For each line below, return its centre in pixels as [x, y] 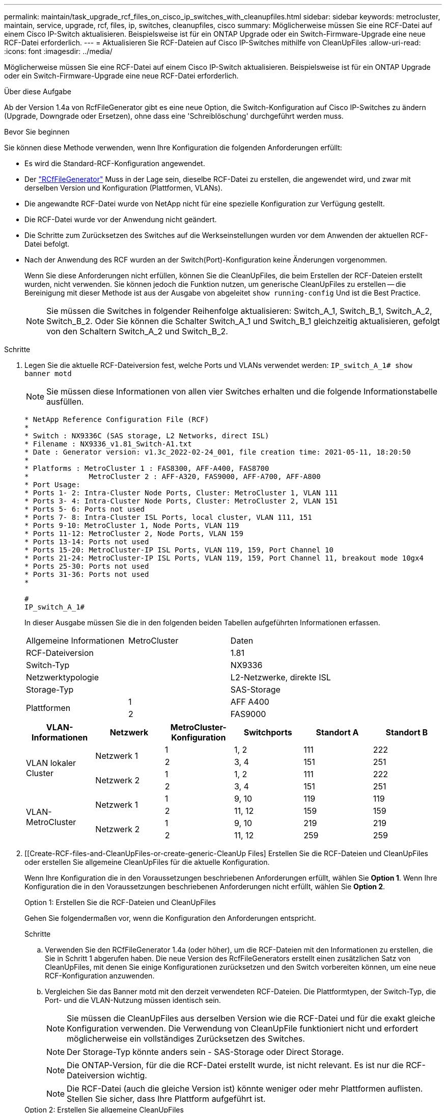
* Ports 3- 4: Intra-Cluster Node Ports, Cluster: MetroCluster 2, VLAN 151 [181, 501]
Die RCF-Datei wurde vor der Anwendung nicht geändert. [121, 219]
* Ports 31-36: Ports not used [87, 574]
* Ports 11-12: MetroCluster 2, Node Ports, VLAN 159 [134, 534]
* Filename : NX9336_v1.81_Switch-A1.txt [108, 444]
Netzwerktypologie [63, 677]
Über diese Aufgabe [38, 91]
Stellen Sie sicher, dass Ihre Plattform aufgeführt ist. [166, 1099]
